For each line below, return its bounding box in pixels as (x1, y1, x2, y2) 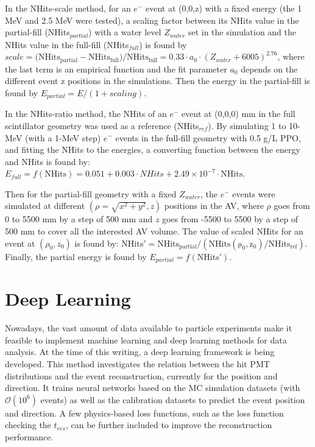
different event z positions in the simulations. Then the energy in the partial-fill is (5, 74, 310, 87)
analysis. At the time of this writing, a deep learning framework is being (5, 345, 275, 358)
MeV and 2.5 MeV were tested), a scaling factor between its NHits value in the (5, 13, 299, 26)
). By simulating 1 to (208, 119, 286, 132)
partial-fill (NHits (5, 26, 70, 38)
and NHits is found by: (5, 155, 90, 167)
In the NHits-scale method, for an (5, 2, 131, 14)
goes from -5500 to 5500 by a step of (162, 213, 299, 225)
